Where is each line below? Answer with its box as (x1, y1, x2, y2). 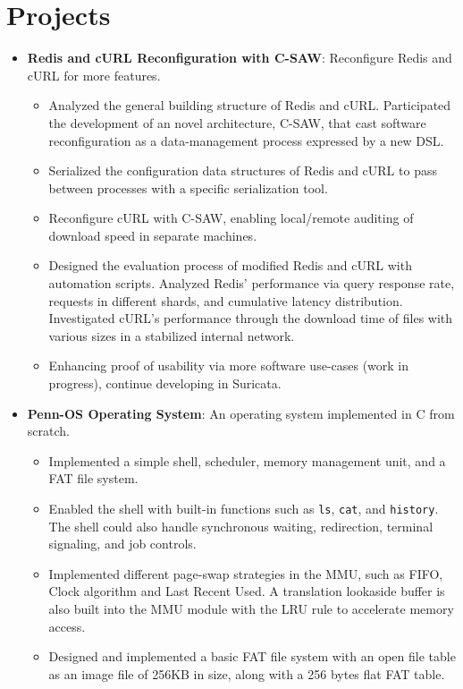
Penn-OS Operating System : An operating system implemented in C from (27, 404, 455, 422)
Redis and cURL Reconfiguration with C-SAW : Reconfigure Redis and (27, 48, 452, 67)
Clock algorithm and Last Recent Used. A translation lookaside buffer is (48, 582, 445, 600)
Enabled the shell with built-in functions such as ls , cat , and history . (48, 499, 439, 517)
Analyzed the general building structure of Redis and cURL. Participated (48, 96, 451, 115)
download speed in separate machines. (48, 225, 257, 244)
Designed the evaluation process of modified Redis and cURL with (48, 256, 412, 275)
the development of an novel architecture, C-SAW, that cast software (48, 113, 426, 132)
